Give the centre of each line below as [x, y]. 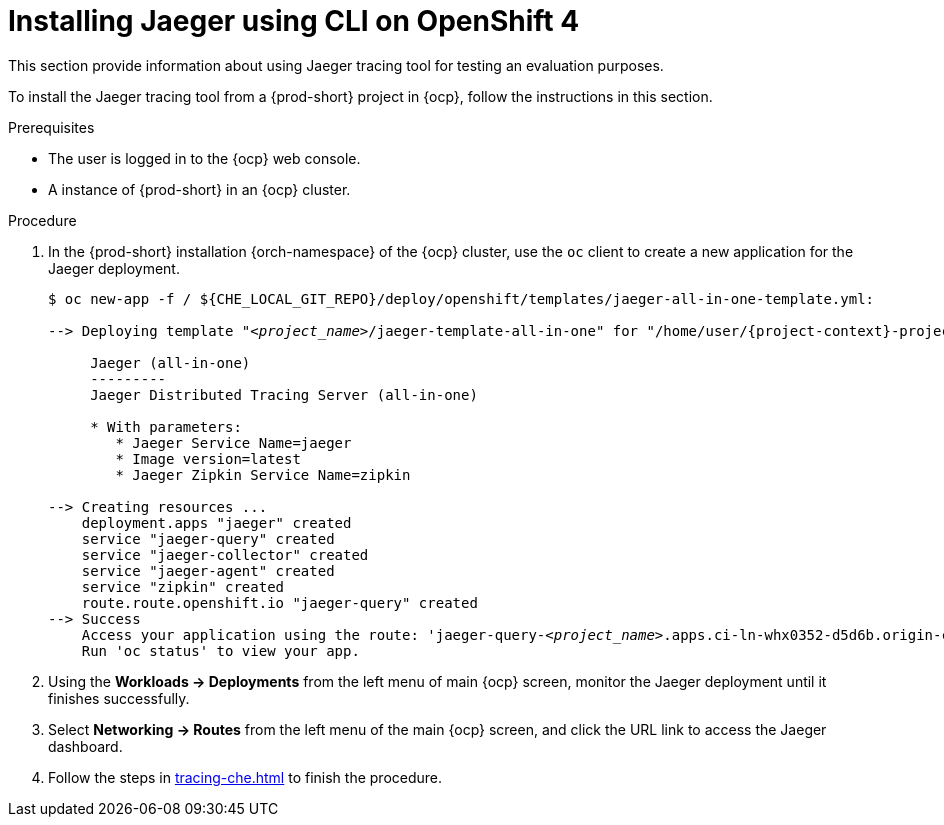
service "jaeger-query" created [208, 538]
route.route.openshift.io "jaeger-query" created [279, 602]
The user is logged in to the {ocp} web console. [204, 158]
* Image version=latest [208, 458]
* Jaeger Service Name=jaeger [233, 442]
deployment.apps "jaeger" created [216, 522]
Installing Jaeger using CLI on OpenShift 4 [294, 21]
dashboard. [85, 746]
